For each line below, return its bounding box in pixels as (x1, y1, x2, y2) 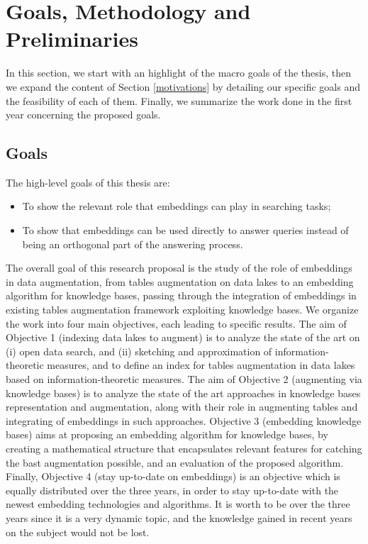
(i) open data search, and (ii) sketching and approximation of (6, 343, 272, 358)
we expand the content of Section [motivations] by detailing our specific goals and (6, 79, 361, 94)
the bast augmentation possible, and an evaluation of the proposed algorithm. (6, 455, 344, 470)
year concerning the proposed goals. (6, 107, 161, 122)
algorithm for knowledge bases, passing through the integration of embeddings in (6, 288, 357, 303)
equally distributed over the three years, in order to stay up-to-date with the (6, 482, 339, 497)
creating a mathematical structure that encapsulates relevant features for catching (6, 440, 362, 455)
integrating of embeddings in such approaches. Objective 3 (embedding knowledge (6, 413, 362, 428)
